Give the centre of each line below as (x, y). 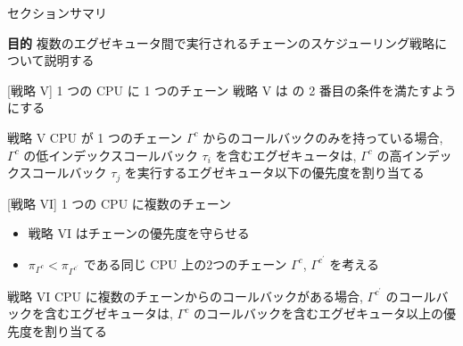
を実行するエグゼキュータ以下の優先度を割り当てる (274, 173)
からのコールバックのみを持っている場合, (323, 137)
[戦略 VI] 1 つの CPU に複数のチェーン (120, 203)
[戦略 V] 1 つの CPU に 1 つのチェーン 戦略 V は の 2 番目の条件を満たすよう (232, 90)
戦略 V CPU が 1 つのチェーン (95, 137)
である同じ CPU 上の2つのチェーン (185, 264)
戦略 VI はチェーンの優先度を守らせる (139, 233)
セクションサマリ (57, 12)
